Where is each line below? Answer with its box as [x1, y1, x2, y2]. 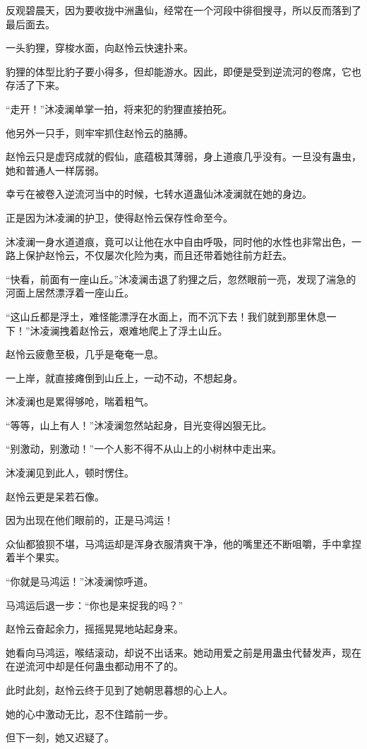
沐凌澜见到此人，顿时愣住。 [6, 465, 134, 480]
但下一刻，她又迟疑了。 [6, 730, 114, 745]
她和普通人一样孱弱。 [6, 162, 104, 177]
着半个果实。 [6, 550, 65, 565]
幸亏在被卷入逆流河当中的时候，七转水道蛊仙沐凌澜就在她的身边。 [6, 186, 312, 201]
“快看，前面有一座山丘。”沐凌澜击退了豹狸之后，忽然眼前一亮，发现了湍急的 [6, 271, 356, 286]
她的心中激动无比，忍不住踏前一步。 [6, 706, 174, 721]
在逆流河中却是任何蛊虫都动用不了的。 [6, 659, 183, 673]
